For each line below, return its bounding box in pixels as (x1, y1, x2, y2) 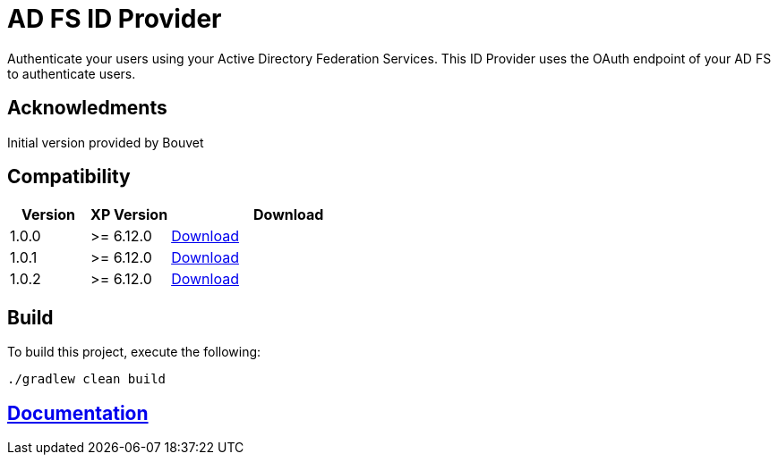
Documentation (7, 401, 149, 424)
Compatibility (7, 165, 131, 189)
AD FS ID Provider (7, 4, 222, 34)
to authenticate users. (7, 65, 136, 81)
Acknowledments (7, 97, 167, 120)
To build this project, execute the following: (7, 344, 261, 360)
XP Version (90, 206, 168, 224)
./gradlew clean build (7, 372, 167, 387)
